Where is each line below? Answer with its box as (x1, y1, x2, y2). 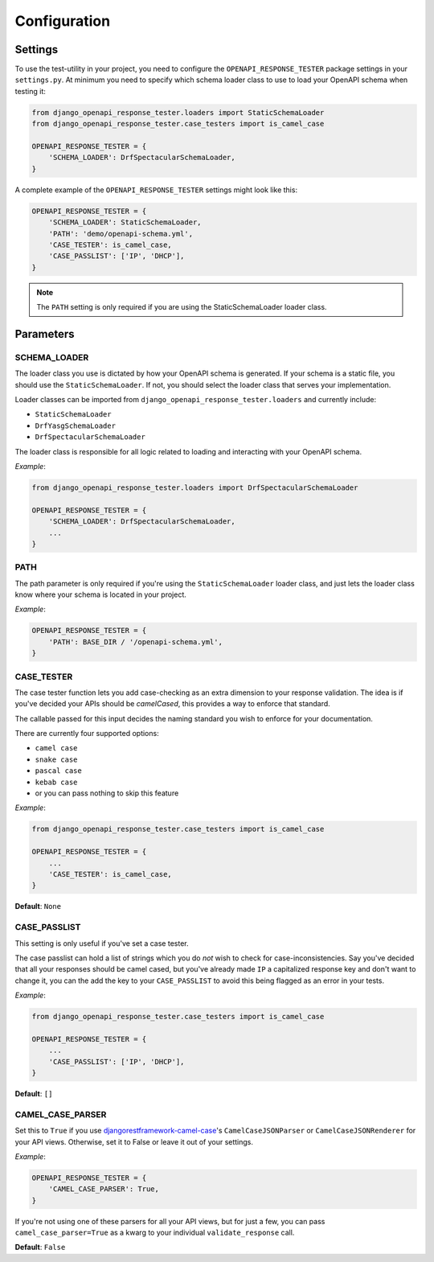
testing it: (14, 86, 46, 96)
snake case (35, 754, 78, 764)
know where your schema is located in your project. (14, 590, 186, 599)
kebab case (35, 777, 78, 787)
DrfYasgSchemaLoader (35, 421, 117, 430)
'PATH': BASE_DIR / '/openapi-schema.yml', (48, 637, 223, 647)
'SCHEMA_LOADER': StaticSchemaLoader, (48, 218, 202, 227)
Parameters (14, 327, 75, 341)
